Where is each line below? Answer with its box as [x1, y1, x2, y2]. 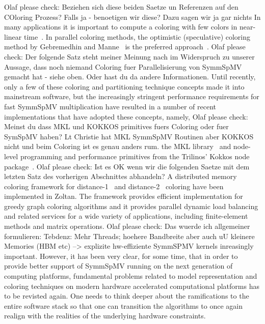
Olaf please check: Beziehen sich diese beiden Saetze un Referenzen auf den [4, 2, 238, 12]
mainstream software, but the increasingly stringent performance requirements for [4, 91, 259, 102]
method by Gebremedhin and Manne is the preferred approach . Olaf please [4, 41, 246, 52]
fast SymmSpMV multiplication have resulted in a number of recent [4, 101, 217, 111]
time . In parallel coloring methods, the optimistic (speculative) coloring [23, 31, 251, 42]
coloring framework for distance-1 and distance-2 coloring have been [4, 181, 224, 191]
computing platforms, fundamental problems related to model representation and [4, 271, 257, 281]
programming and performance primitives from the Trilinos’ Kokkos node [20, 151, 250, 161]
